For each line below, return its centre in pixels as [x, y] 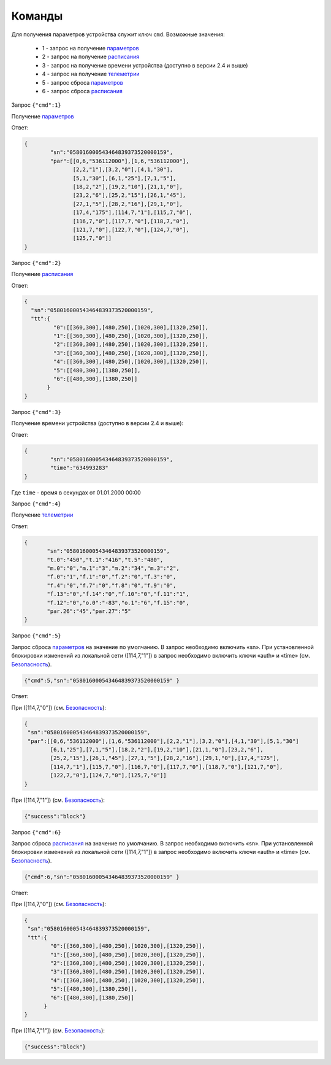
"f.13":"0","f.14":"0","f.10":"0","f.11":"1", [118, 594]
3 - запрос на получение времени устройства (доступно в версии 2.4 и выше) [145, 65]
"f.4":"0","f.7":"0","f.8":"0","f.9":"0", [112, 585]
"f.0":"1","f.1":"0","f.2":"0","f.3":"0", [112, 577]
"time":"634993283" [79, 468]
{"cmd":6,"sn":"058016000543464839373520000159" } [102, 877]
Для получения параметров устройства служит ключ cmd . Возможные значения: [118, 34]
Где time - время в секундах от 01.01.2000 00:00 [76, 492]
